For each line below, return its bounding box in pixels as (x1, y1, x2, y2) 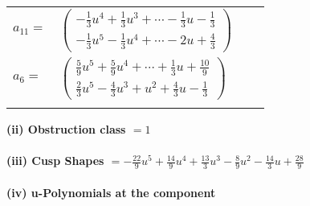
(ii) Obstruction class (6, 120, 126, 137)
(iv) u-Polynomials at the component (6, 183, 216, 200)
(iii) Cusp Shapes (6, 152, 104, 169)
